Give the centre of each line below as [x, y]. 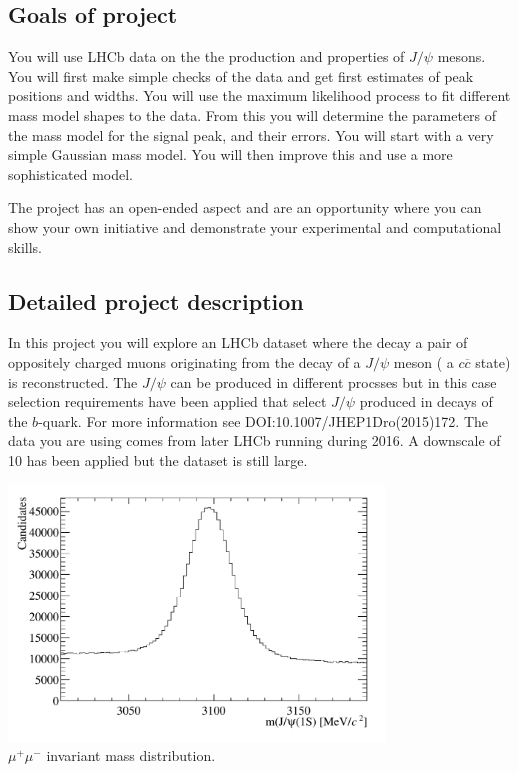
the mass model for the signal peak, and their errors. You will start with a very [251, 134]
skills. [25, 246]
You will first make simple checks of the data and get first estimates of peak [241, 75]
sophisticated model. [70, 173]
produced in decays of [426, 401]
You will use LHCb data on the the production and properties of [206, 56]
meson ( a [423, 361]
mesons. [461, 56]
